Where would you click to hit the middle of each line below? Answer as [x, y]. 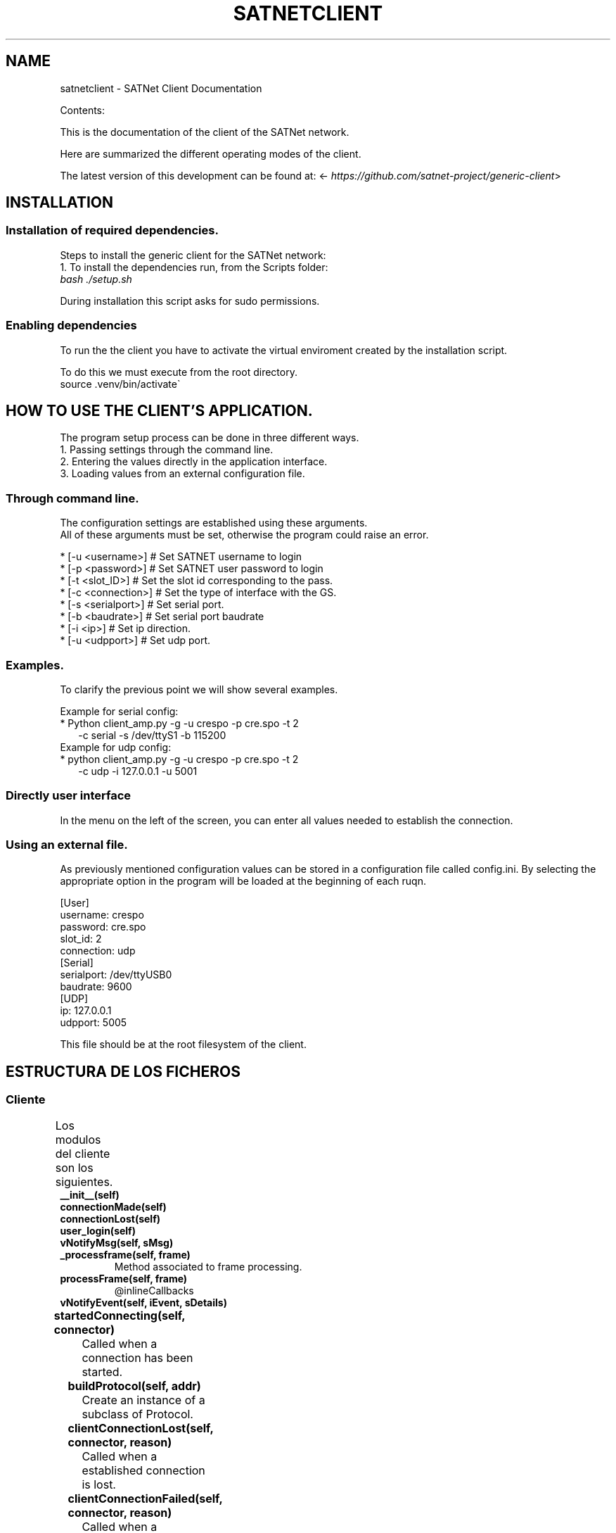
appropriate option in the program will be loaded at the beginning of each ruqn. [243, 881]
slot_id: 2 [81, 939]
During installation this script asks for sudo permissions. [190, 301]
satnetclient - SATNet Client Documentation [161, 88]
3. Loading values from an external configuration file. [182, 474]
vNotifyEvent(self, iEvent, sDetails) [143, 1302]
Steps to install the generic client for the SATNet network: [193, 255]
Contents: [83, 110]
